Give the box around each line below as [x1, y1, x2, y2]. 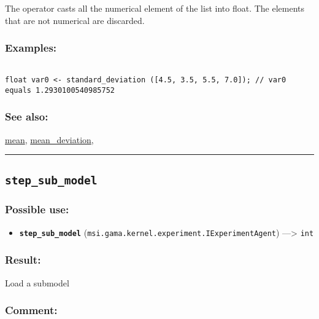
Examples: [5, 40, 57, 55]
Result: [5, 252, 41, 267]
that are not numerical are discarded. [5, 14, 145, 26]
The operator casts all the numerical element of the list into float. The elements [5, 2, 305, 14]
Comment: [5, 302, 58, 318]
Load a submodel [5, 276, 69, 289]
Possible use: [5, 202, 69, 217]
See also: [5, 109, 48, 124]
